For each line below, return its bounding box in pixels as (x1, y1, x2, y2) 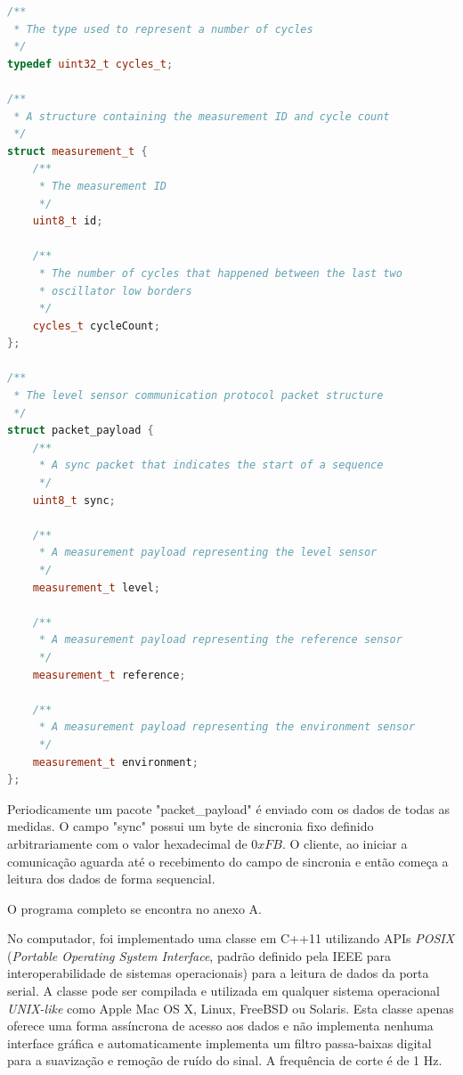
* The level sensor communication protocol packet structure (13, 389, 384, 403)
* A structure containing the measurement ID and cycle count (13, 110, 390, 123)
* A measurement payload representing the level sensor (38, 546, 378, 559)
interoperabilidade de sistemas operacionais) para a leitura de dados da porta (7, 964, 429, 982)
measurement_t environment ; (32, 755, 199, 769)
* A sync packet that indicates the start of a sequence (38, 459, 384, 472)
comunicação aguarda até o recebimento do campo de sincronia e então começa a (7, 851, 449, 870)
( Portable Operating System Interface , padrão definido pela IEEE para (7, 946, 392, 965)
